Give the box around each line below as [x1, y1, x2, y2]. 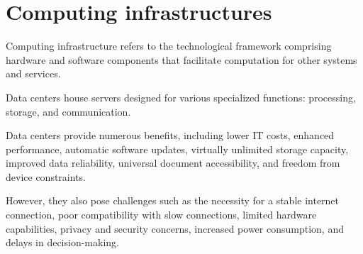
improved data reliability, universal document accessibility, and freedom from [6, 155, 340, 170]
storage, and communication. [6, 104, 131, 118]
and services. [6, 66, 61, 81]
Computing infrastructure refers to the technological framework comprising [6, 38, 332, 53]
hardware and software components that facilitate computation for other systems [6, 52, 357, 67]
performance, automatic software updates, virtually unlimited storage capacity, [6, 141, 349, 156]
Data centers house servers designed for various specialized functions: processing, [6, 89, 356, 104]
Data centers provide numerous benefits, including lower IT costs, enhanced [6, 128, 335, 143]
